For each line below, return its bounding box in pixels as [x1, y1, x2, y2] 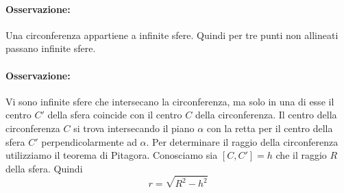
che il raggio [275, 148, 327, 162]
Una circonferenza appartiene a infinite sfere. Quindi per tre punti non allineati [5, 27, 339, 42]
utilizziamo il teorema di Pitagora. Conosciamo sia [5, 148, 218, 162]
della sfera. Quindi [5, 161, 83, 175]
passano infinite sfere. [5, 41, 96, 55]
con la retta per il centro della [206, 120, 333, 135]
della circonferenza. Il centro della [195, 107, 337, 122]
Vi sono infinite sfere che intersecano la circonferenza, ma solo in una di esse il [5, 94, 334, 108]
